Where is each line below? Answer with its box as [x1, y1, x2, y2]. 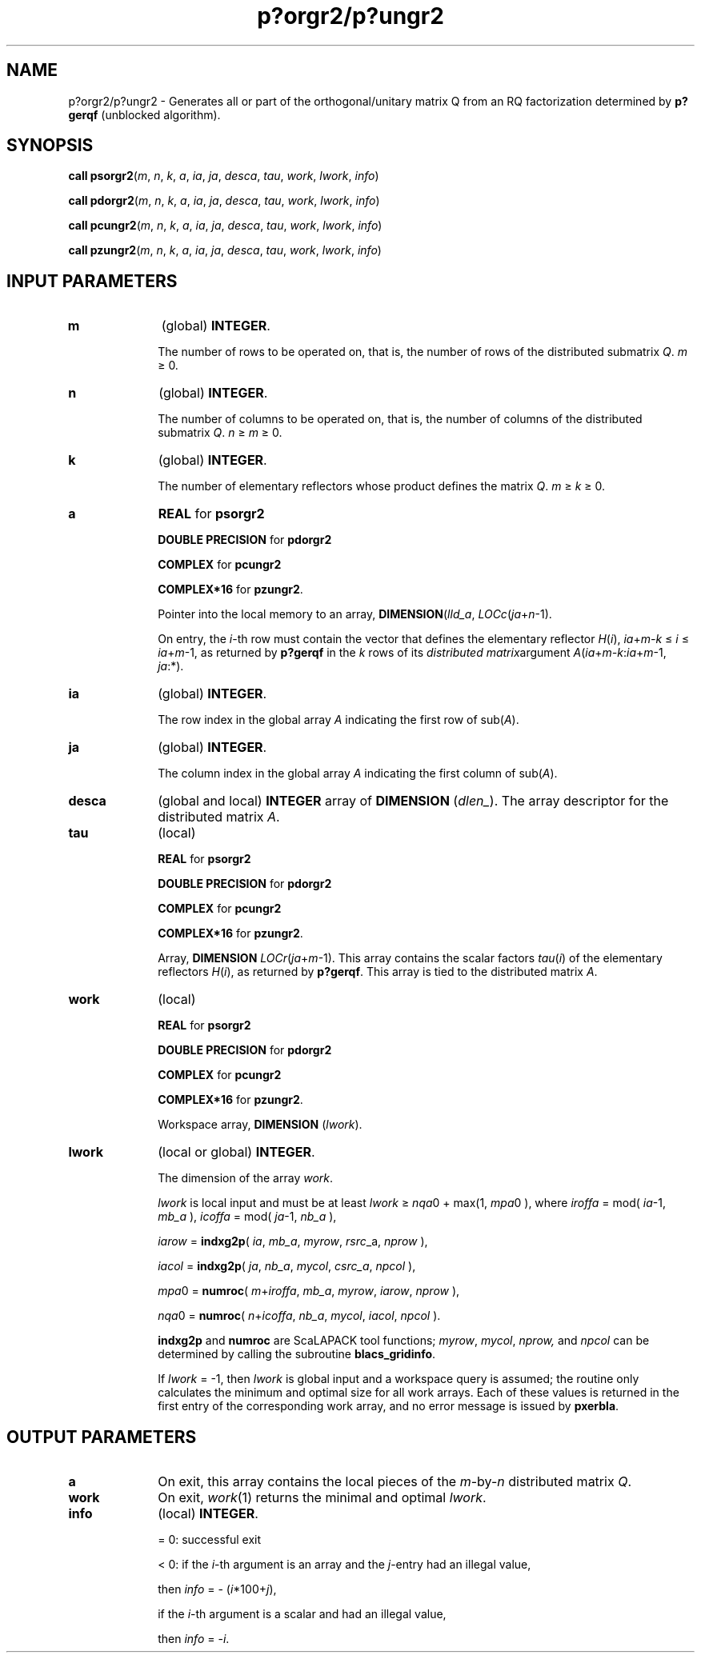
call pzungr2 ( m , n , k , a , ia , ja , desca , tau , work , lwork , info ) [68, 243, 382, 258]
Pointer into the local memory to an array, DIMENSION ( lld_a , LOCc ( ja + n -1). [158, 607, 552, 622]
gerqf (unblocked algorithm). [68, 107, 221, 122]
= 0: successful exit [158, 1533, 262, 1547]
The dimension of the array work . [158, 1171, 334, 1185]
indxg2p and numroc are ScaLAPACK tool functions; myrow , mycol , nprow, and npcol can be [158, 1333, 650, 1348]
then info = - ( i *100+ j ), [158, 1582, 277, 1597]
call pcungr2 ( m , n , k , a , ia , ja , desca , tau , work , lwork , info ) [68, 218, 383, 233]
